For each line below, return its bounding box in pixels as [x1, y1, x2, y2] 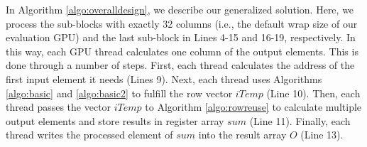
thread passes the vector [6, 99, 111, 114]
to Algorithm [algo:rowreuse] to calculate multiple [145, 99, 362, 114]
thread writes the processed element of [6, 127, 173, 142]
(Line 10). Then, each [266, 85, 361, 100]
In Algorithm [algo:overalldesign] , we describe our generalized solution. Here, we [6, 2, 354, 16]
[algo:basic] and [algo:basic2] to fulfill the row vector [6, 85, 233, 100]
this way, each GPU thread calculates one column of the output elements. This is [6, 43, 358, 58]
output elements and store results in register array [6, 113, 224, 128]
